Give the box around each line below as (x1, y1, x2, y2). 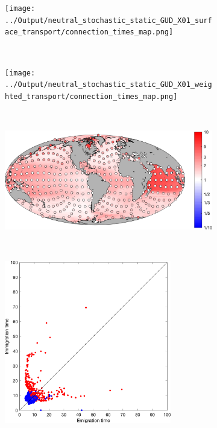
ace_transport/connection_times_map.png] (5, 28, 174, 37)
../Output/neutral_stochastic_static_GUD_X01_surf (5, 16, 212, 25)
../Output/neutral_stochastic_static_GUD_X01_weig (5, 80, 212, 89)
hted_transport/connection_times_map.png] (5, 92, 178, 101)
